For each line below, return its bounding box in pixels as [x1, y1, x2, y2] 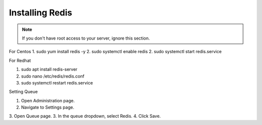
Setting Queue [9, 89, 38, 95]
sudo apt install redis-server [21, 67, 78, 72]
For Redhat [9, 57, 31, 63]
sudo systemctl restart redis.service [21, 80, 93, 85]
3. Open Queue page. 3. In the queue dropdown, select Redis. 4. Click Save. [9, 113, 161, 119]
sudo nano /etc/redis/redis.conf [21, 73, 85, 79]
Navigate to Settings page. [21, 104, 75, 111]
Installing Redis [9, 7, 72, 18]
